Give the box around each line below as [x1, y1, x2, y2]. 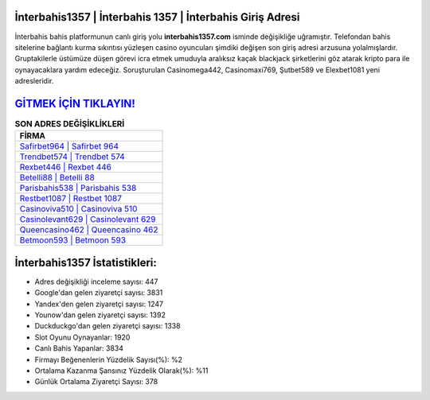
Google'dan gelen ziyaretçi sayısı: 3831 [34, 288, 163, 297]
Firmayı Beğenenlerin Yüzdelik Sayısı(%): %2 [34, 355, 183, 364]
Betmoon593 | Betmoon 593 [19, 235, 127, 246]
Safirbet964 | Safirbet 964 [19, 141, 119, 152]
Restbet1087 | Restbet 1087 [19, 193, 123, 204]
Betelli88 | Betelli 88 [19, 172, 95, 183]
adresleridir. [14, 76, 54, 86]
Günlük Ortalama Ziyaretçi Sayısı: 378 [34, 377, 158, 386]
